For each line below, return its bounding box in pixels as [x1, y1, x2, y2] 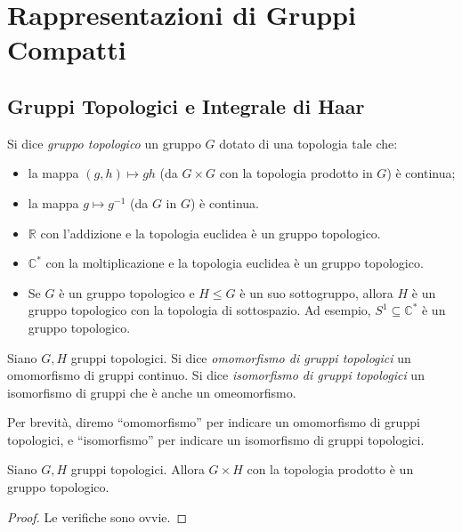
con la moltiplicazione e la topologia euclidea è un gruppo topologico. [45, 254, 424, 272]
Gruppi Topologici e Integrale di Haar [7, 92, 365, 119]
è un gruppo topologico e [59, 283, 195, 302]
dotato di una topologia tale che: [219, 133, 398, 152]
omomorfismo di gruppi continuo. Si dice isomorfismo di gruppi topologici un [7, 366, 425, 384]
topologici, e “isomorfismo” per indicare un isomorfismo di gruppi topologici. [7, 430, 425, 448]
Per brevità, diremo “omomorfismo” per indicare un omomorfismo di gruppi [7, 413, 420, 431]
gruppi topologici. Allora [70, 460, 205, 479]
